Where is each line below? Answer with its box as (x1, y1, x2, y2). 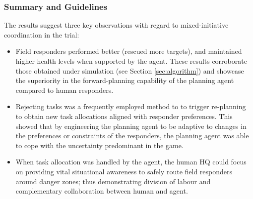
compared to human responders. (15, 84, 114, 95)
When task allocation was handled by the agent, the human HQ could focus (15, 157, 247, 167)
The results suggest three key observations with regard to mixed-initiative (4, 20, 229, 30)
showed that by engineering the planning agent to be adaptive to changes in (15, 120, 247, 131)
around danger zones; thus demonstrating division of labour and (15, 176, 211, 186)
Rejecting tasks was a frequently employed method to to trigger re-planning (15, 101, 246, 112)
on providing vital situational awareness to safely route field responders (15, 166, 233, 176)
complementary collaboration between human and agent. (15, 186, 188, 196)
